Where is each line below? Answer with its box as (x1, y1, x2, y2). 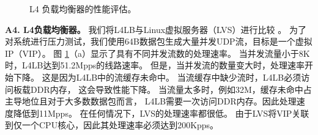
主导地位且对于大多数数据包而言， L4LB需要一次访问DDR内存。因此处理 (5, 95, 297, 108)
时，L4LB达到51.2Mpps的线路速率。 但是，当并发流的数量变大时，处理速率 (5, 59, 305, 71)
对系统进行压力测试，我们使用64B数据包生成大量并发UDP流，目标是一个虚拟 (5, 35, 312, 48)
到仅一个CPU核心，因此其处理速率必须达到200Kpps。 (5, 119, 219, 131)
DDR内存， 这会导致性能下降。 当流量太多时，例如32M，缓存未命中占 (30, 82, 312, 95)
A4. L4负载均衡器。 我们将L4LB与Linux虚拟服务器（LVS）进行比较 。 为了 (5, 23, 306, 35)
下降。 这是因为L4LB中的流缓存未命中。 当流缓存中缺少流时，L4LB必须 (13, 70, 301, 83)
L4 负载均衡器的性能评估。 (29, 2, 136, 15)
